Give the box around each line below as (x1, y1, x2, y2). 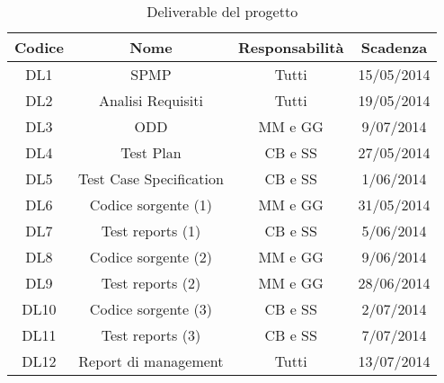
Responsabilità (237, 37, 344, 58)
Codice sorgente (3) (89, 298, 212, 319)
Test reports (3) (101, 325, 201, 345)
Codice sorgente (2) (89, 246, 212, 267)
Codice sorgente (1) (89, 194, 212, 215)
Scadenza (360, 37, 428, 58)
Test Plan (120, 142, 182, 163)
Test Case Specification (77, 168, 224, 189)
